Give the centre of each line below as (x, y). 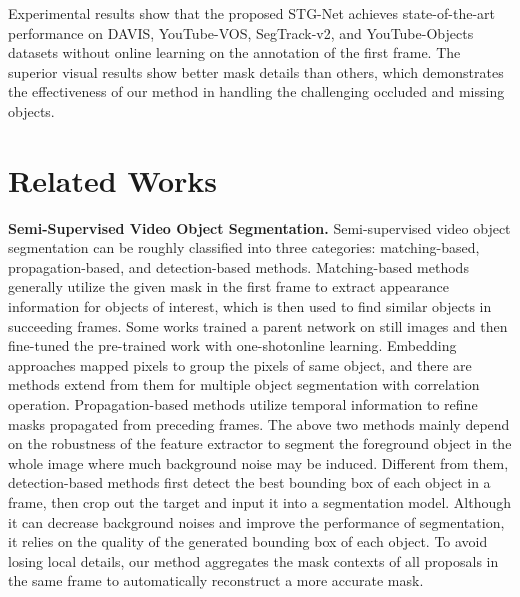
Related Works (113, 179)
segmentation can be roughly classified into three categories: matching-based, (244, 247)
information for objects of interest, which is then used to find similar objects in (250, 306)
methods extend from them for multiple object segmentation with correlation (244, 384)
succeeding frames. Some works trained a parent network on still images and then (258, 325)
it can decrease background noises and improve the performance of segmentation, (256, 521)
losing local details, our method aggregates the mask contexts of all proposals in (253, 560)
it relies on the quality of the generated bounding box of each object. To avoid (248, 541)
